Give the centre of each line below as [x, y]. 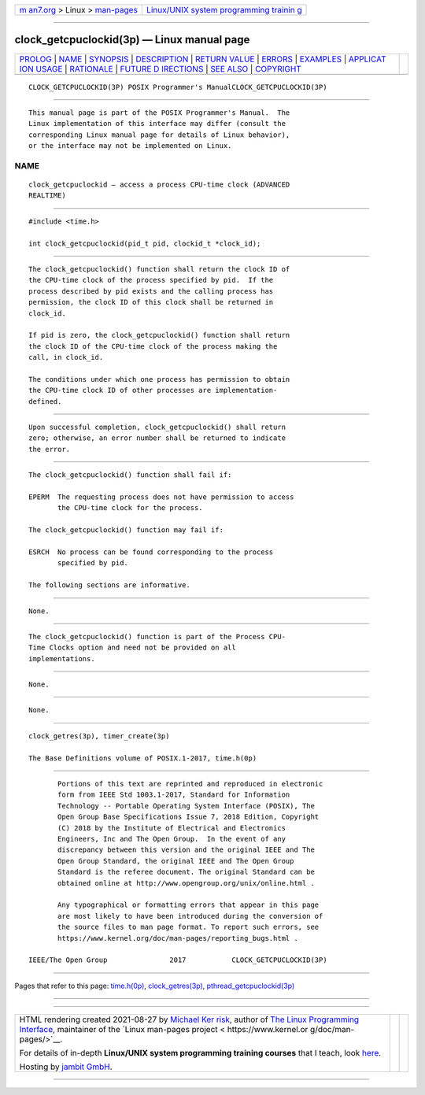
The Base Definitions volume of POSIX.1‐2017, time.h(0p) [143, 758]
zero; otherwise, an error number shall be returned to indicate [157, 438]
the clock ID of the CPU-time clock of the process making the [153, 346]
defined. [45, 401]
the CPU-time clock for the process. [131, 508]
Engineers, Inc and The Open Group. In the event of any [172, 839]
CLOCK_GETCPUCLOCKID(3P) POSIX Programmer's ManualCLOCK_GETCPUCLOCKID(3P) [178, 87]
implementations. [62, 658]
